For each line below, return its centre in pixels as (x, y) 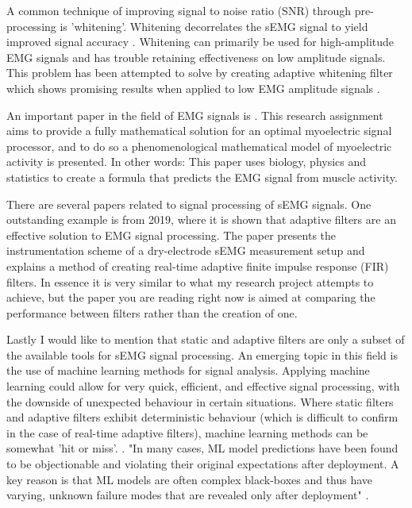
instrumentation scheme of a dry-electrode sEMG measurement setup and (186, 250)
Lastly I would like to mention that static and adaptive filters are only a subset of (206, 339)
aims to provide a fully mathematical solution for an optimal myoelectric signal (199, 131)
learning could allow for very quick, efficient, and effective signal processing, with (203, 386)
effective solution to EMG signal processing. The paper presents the (171, 235)
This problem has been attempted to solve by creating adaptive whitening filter (200, 73)
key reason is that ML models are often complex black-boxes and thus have (190, 479)
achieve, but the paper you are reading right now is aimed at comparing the (191, 297)
